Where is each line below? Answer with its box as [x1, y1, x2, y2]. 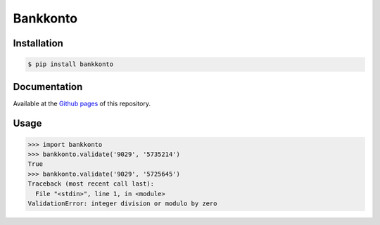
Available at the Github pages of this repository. [13, 99, 151, 108]
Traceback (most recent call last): [27, 180, 155, 188]
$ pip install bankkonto [27, 60, 114, 68]
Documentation [13, 81, 83, 93]
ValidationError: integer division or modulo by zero [27, 200, 217, 207]
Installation [13, 37, 63, 49]
